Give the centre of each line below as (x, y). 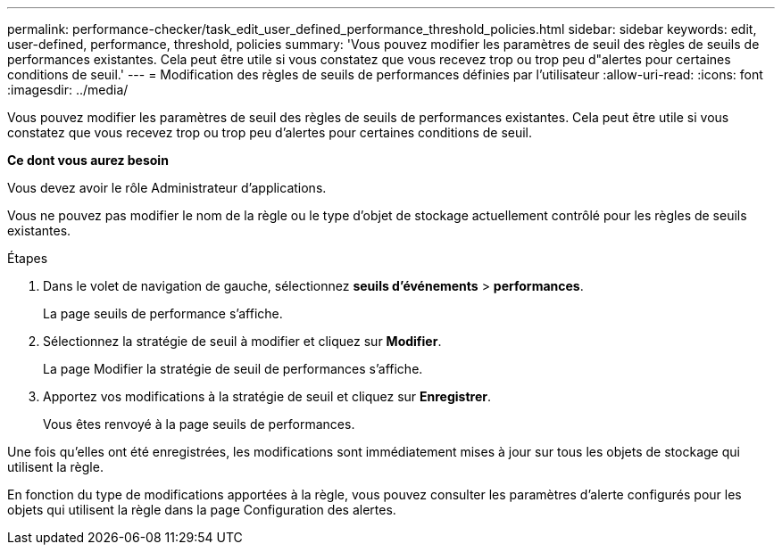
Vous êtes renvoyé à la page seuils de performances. (199, 424)
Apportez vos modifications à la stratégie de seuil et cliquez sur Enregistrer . (267, 396)
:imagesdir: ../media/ (68, 90)
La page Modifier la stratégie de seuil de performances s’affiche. (233, 369)
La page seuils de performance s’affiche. (163, 313)
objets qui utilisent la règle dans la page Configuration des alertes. (202, 510)
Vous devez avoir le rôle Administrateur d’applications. (167, 188)
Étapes (28, 258)
